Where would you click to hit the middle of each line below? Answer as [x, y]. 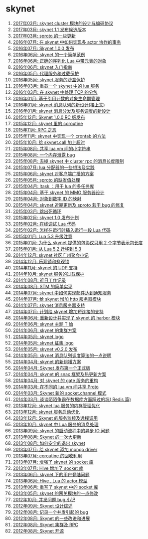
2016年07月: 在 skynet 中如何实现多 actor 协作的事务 [67, 42]
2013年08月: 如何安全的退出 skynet [49, 443]
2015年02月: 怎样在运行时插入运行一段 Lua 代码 [62, 230]
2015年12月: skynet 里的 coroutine [48, 123]
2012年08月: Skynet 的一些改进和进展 [51, 518]
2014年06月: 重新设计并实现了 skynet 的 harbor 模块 [66, 318]
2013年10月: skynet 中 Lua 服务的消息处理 [56, 424]
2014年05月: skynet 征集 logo [43, 343]
